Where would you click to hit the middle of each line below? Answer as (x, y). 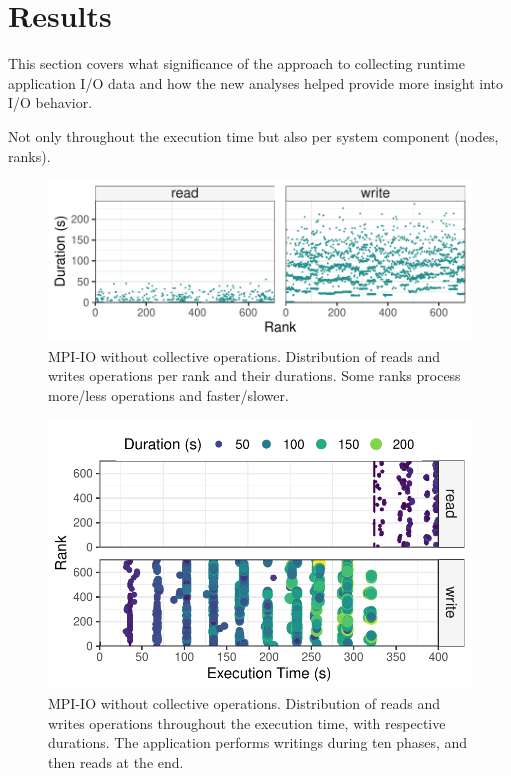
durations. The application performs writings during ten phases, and (258, 742)
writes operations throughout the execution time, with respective (247, 722)
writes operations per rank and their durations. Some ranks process (254, 375)
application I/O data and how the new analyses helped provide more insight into (255, 82)
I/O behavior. (50, 102)
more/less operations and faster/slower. (168, 394)
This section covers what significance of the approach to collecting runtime (236, 63)
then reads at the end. (116, 761)
